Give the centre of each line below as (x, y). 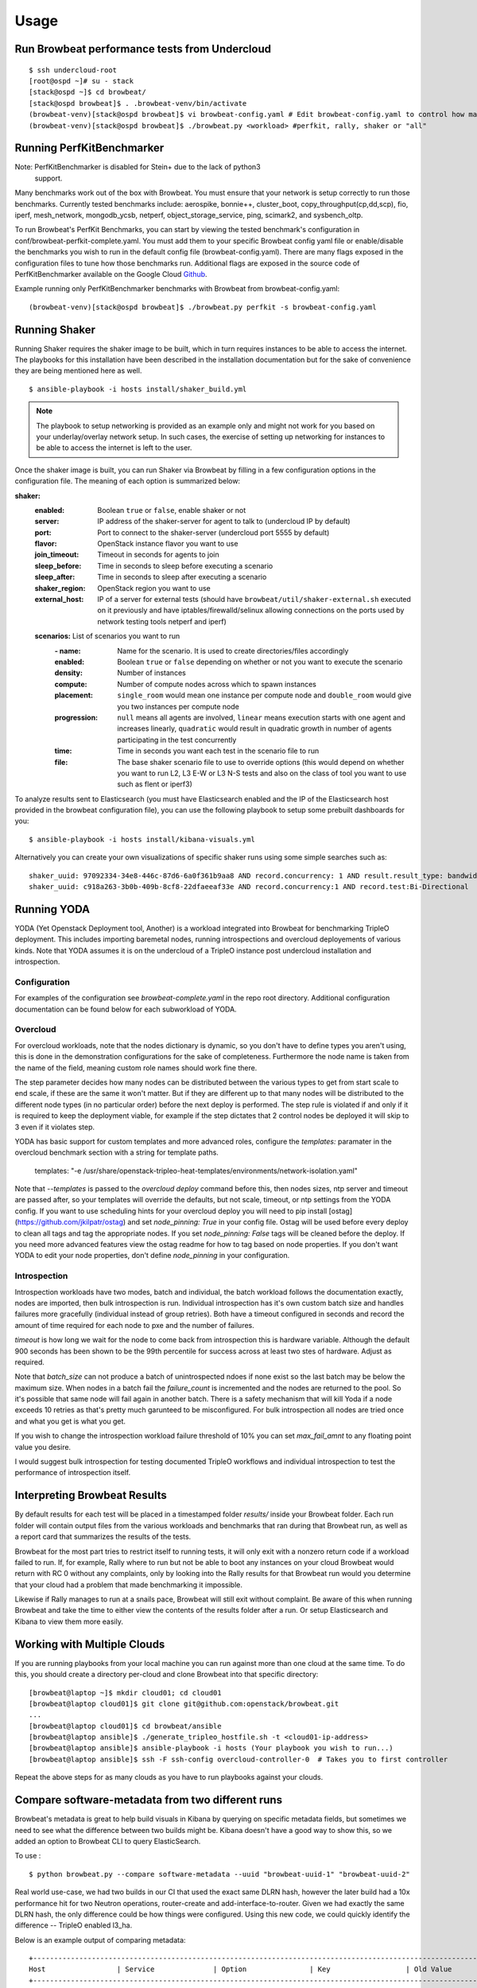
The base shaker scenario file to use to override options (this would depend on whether (261, 762)
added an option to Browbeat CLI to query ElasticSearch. (108, 1841)
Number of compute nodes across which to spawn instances (217, 684)
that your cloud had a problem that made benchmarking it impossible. (128, 1584)
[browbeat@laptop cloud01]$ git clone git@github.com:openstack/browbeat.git (184, 1703)
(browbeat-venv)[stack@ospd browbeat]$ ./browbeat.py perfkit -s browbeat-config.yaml (203, 307)
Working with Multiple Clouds (90, 1644)
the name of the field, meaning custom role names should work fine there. (136, 1068)
